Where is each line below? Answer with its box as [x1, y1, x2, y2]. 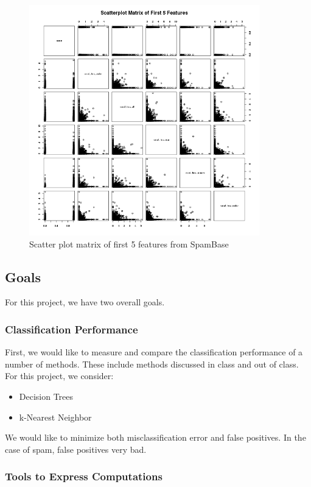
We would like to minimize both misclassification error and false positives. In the [5, 431, 306, 444]
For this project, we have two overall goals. [5, 296, 165, 308]
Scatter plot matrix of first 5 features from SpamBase [29, 237, 229, 250]
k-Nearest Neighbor [19, 410, 92, 423]
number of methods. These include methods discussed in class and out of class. [5, 357, 299, 370]
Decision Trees [19, 389, 74, 402]
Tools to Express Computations [5, 469, 162, 484]
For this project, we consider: [5, 369, 114, 382]
